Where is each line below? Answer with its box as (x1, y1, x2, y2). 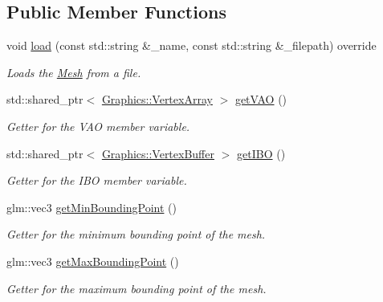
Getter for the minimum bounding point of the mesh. (6, 226, 266, 243)
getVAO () (234, 91, 287, 108)
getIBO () (237, 145, 286, 161)
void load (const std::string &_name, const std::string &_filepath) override (6, 37, 377, 54)
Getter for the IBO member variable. (6, 172, 187, 189)
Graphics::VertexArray (101, 91, 213, 108)
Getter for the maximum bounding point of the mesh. (6, 280, 267, 296)
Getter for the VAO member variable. (6, 117, 190, 134)
